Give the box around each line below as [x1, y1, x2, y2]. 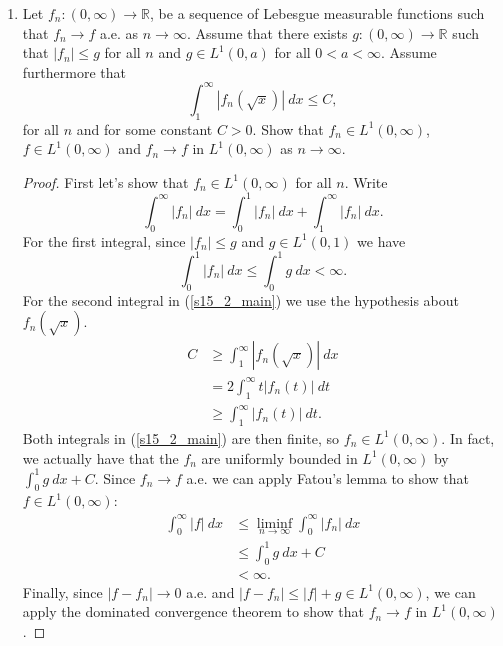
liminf [256, 516, 293, 531]
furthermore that [22, 61, 126, 82]
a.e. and [186, 581, 235, 602]
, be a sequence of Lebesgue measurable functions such [150, 3, 485, 23]
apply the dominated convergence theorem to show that [22, 601, 364, 622]
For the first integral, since [22, 230, 186, 251]
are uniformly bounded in [201, 447, 358, 468]
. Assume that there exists [186, 22, 348, 43]
